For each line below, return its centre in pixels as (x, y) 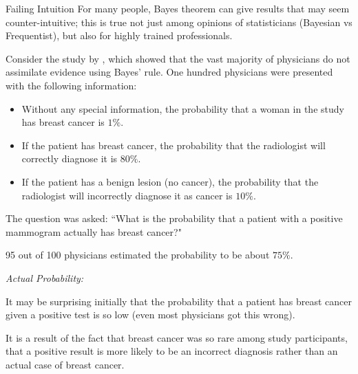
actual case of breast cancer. (65, 364)
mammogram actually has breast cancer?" (94, 231)
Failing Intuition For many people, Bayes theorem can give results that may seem (178, 8)
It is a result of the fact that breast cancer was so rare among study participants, (177, 337)
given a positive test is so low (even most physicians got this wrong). (150, 315)
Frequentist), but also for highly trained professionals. (119, 35)
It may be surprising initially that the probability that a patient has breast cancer (179, 301)
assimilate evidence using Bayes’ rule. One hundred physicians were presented (169, 72)
